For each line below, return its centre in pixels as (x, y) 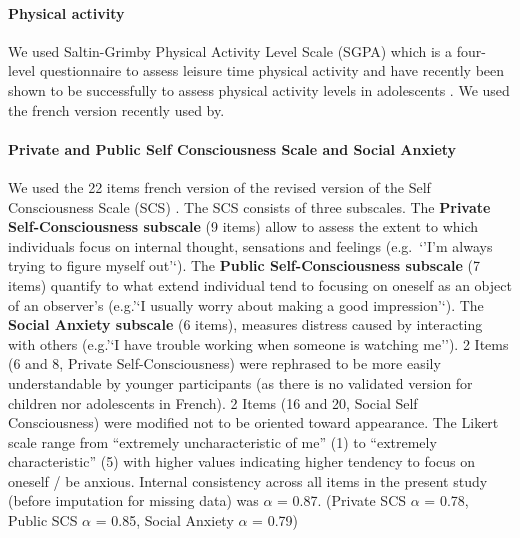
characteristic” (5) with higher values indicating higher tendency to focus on (242, 461)
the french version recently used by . (116, 109)
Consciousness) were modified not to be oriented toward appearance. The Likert (253, 422)
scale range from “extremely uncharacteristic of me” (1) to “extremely (222, 441)
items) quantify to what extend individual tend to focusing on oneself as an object (260, 284)
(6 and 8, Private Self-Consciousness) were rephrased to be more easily (224, 363)
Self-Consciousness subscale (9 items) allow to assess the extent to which (243, 226)
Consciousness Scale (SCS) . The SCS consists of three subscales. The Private (249, 206)
